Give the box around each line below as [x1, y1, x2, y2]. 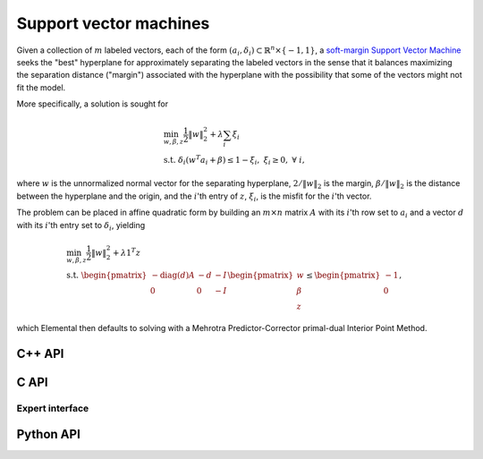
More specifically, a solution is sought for [16, 98, 169, 109]
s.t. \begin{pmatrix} [66, 270, 148, 281]
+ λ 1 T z [112, 246, 141, 258]
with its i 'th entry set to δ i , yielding [16, 219, 146, 233]
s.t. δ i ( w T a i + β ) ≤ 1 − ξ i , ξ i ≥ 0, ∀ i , [163, 153, 305, 167]
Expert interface [16, 402, 89, 414]
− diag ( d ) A [151, 270, 196, 281]
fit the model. [16, 81, 66, 93]
